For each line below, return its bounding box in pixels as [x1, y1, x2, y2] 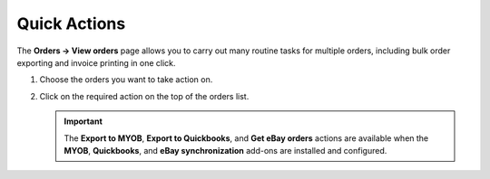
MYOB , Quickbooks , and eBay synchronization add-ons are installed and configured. [64, 145, 387, 155]
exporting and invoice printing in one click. [16, 57, 176, 68]
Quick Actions [16, 14, 126, 33]
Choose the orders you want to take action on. [39, 74, 213, 85]
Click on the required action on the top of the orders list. [39, 90, 250, 101]
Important [64, 116, 103, 127]
